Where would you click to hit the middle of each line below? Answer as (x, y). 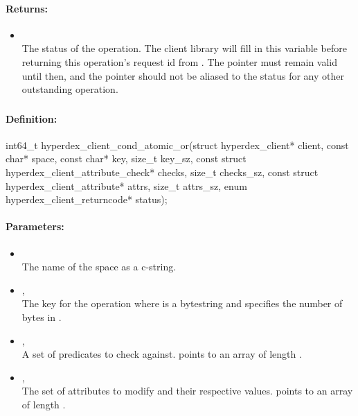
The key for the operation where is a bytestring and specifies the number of (182, 303)
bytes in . (42, 317)
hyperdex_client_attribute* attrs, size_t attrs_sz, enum (126, 185)
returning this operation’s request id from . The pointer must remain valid (180, 61)
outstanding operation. (70, 89)
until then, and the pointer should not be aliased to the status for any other (183, 75)
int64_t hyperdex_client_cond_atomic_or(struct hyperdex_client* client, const (177, 145)
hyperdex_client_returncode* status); (87, 199)
